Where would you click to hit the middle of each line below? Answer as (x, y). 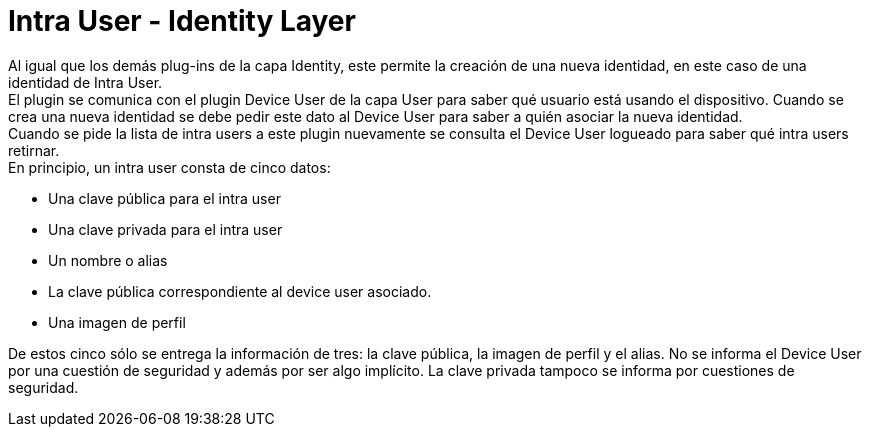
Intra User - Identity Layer (182, 21)
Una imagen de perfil (117, 322)
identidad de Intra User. (85, 82)
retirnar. (34, 150)
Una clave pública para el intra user (164, 198)
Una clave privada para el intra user (165, 229)
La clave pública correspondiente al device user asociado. (240, 291)
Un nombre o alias (108, 260)
